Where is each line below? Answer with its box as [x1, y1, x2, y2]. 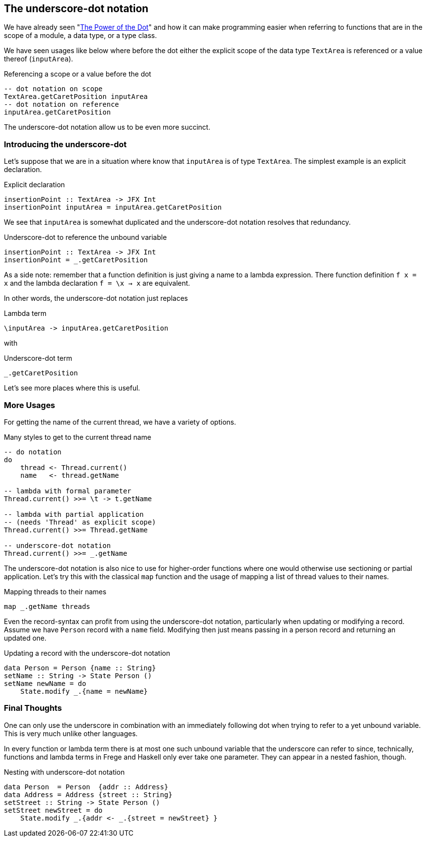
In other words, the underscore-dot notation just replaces [4, 294, 188, 303]
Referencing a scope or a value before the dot [4, 70, 152, 78]
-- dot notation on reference [4, 100, 119, 109]
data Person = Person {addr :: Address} [4, 782, 169, 791]
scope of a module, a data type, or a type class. [4, 31, 157, 40]
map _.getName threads [4, 602, 91, 610]
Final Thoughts [4, 703, 62, 713]
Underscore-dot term [4, 354, 72, 363]
